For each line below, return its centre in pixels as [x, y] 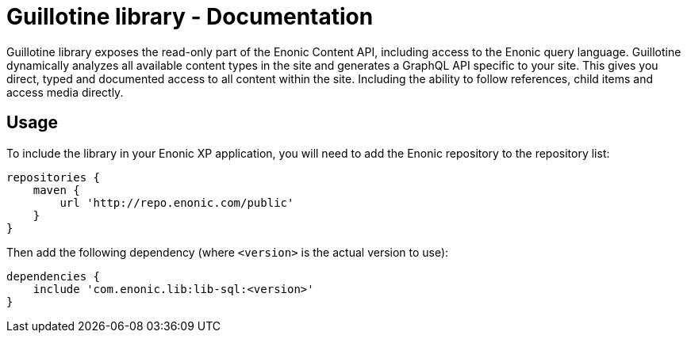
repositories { [54, 177]
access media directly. [65, 92]
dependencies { [54, 276]
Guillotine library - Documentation [190, 17]
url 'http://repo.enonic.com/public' [177, 202]
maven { [56, 190]
